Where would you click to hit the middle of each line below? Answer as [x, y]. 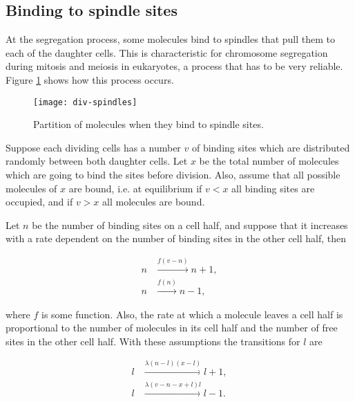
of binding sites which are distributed [271, 147]
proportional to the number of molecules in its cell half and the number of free [172, 328]
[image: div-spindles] [85, 102]
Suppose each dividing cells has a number [93, 147]
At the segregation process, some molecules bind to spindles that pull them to [170, 39]
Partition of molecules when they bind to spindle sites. [148, 124]
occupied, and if [39, 202]
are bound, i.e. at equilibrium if [135, 188]
